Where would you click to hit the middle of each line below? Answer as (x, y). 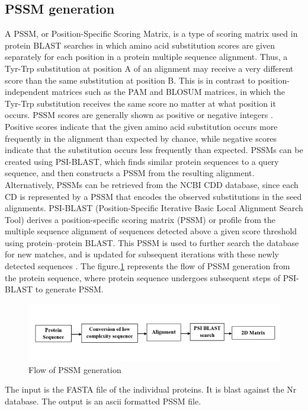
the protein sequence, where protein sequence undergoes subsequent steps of (142, 277)
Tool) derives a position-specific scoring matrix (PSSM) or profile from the (140, 219)
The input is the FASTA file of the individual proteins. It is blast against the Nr (151, 389)
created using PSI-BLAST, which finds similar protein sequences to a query (142, 161)
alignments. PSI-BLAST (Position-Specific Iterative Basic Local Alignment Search (154, 208)
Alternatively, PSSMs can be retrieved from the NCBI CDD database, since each (152, 184)
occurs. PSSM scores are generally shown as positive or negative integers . (139, 115)
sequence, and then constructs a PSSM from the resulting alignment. (130, 173)
